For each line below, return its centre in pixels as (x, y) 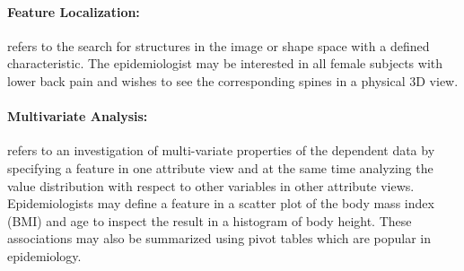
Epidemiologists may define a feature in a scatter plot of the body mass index (221, 203)
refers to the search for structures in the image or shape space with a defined (219, 45)
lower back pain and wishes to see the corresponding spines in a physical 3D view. (233, 80)
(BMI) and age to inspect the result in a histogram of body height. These (210, 220)
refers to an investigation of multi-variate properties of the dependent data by (221, 150)
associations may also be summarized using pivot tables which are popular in (219, 238)
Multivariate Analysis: (78, 116)
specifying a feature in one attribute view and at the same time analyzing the (220, 167)
